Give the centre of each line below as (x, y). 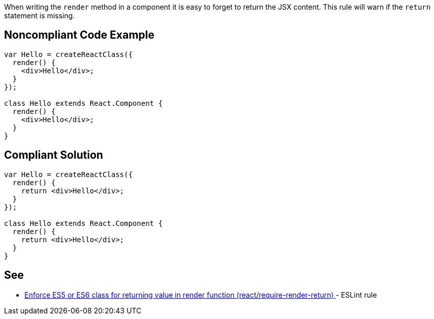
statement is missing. (40, 16)
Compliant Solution (54, 155)
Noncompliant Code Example (79, 35)
